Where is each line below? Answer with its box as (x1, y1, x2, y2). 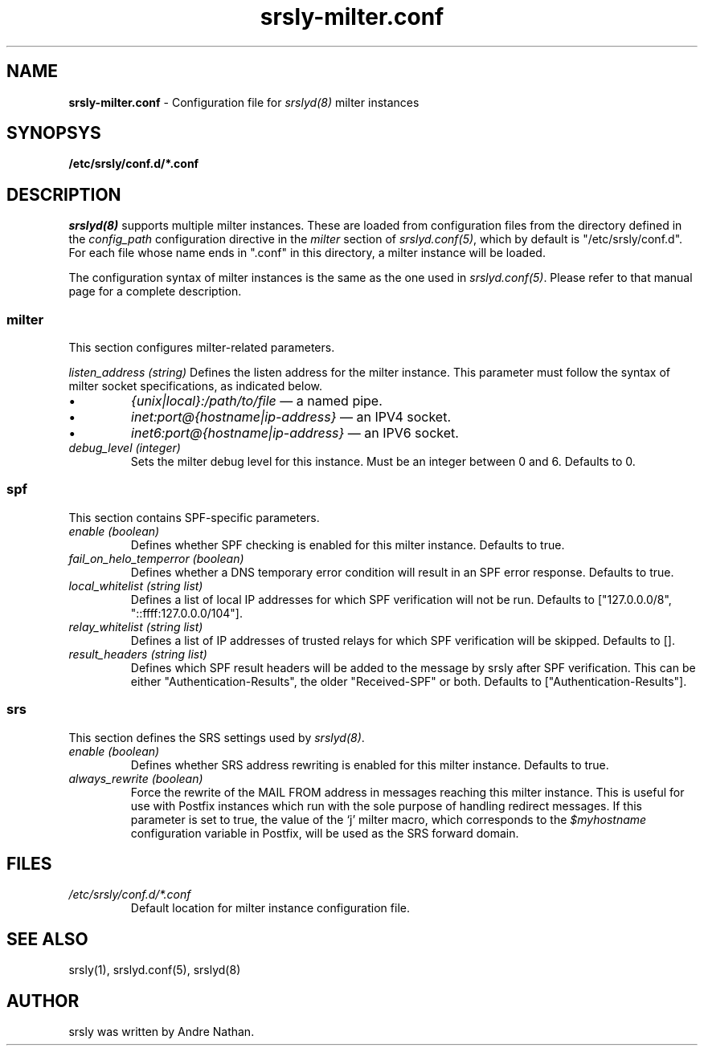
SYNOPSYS (6, 123, 101, 144)
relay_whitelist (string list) (68, 619, 203, 634)
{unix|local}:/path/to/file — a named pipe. (131, 393, 383, 410)
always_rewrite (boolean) (68, 771, 203, 785)
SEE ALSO (6, 928, 88, 949)
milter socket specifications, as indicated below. (68, 379, 323, 393)
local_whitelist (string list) (68, 578, 203, 593)
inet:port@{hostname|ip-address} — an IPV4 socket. (131, 409, 452, 426)
